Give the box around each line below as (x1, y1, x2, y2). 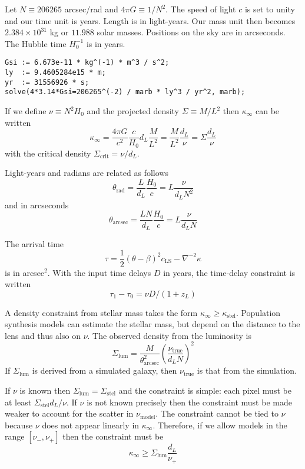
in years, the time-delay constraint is (163, 266, 296, 278)
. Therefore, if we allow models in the (152, 418, 287, 431)
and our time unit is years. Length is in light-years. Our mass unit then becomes (5, 14, 296, 26)
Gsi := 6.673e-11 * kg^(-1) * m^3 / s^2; (5, 58, 170, 67)
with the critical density (5, 147, 91, 159)
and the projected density (87, 105, 180, 117)
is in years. (86, 37, 125, 49)
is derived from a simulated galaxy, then (32, 364, 177, 377)
